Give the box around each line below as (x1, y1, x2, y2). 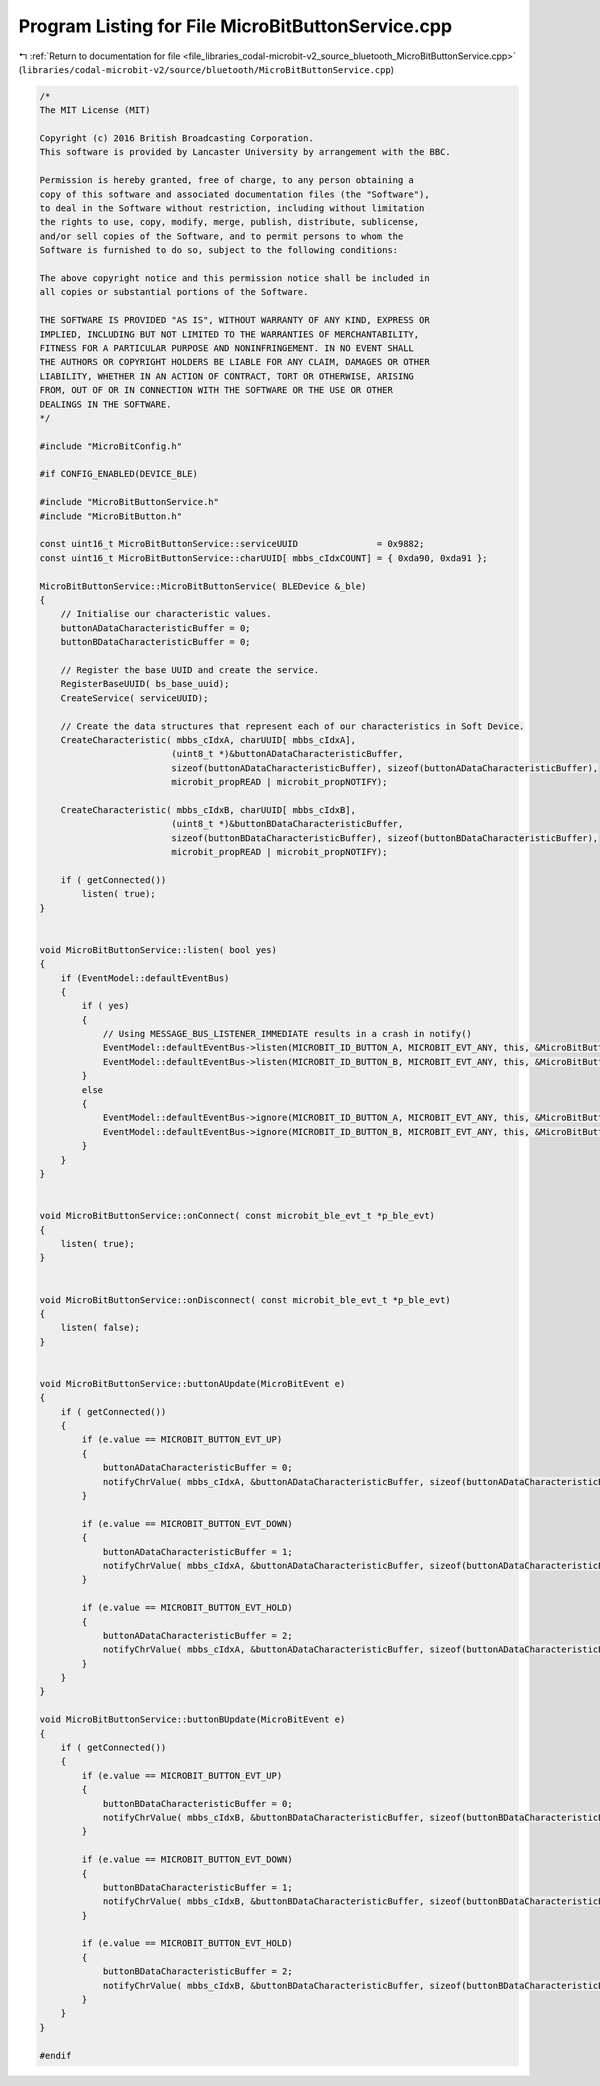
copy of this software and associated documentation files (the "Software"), (39, 188, 430, 200)
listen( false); (60, 1322, 140, 1334)
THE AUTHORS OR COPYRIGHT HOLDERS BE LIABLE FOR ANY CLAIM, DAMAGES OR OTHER (39, 356, 430, 368)
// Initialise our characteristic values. (60, 608, 272, 620)
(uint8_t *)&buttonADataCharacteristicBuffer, (171, 748, 404, 760)
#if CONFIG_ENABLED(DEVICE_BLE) (39, 468, 199, 480)
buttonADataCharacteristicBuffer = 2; (102, 1630, 294, 1641)
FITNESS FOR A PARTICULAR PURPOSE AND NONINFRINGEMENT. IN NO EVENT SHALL (39, 342, 415, 354)
